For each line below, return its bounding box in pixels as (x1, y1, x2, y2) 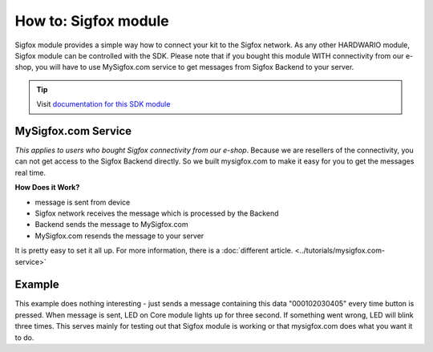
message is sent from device (34, 197, 131, 207)
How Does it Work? (14, 183, 80, 192)
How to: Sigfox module (14, 12, 169, 30)
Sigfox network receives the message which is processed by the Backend (34, 208, 279, 218)
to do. (14, 333, 34, 342)
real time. (14, 168, 46, 177)
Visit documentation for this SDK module (36, 99, 171, 109)
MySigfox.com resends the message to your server (34, 231, 204, 241)
